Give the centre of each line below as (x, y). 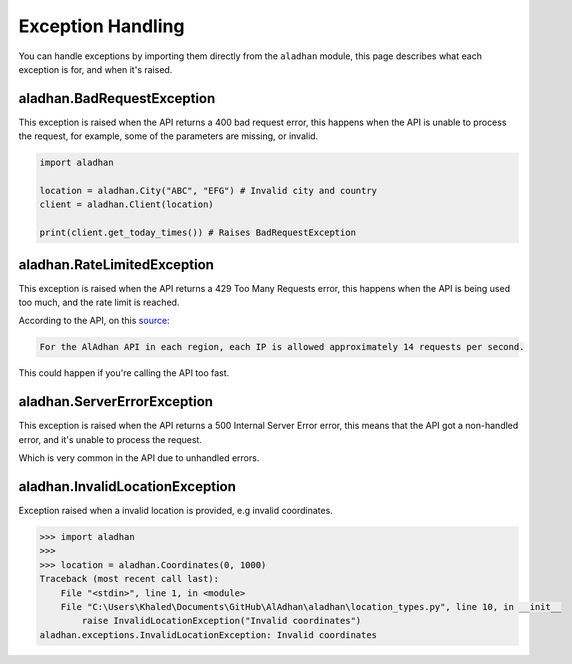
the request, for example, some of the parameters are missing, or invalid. (168, 136)
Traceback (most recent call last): (129, 579)
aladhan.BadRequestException (117, 98)
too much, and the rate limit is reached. (99, 302)
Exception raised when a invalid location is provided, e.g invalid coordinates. (176, 511)
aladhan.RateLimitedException (116, 264)
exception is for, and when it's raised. (95, 69)
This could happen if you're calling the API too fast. (124, 373)
